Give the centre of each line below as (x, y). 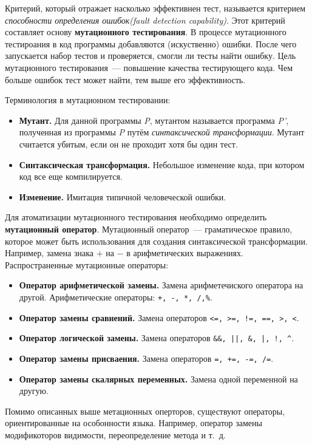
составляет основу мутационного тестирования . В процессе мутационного (146, 32)
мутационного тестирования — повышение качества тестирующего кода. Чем (149, 67)
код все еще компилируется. (71, 176)
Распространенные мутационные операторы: (87, 264)
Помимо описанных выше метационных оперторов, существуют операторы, (145, 411)
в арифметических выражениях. (185, 253)
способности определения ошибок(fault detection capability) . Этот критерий (145, 20)
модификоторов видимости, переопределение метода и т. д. (115, 434)
